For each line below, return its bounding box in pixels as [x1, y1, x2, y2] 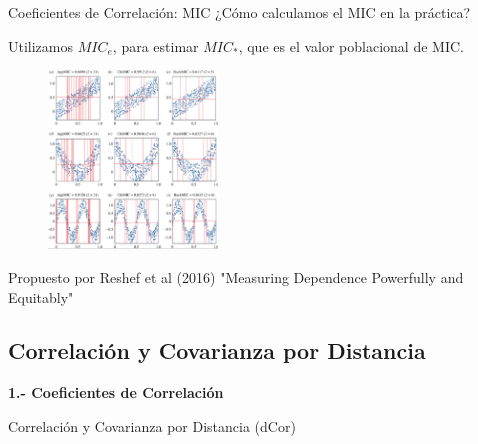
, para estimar [112, 35, 199, 56]
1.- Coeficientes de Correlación [8, 382, 224, 403]
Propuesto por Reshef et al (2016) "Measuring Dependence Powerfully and [8, 266, 464, 287]
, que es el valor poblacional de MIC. [238, 35, 464, 56]
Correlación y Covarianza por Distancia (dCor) [8, 415, 296, 436]
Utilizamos [8, 35, 74, 56]
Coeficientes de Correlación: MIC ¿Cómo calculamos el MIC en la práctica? [8, 2, 471, 22]
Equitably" [8, 286, 74, 307]
